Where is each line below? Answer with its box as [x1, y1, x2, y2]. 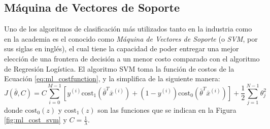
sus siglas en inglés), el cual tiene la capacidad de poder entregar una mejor [4, 43, 239, 54]
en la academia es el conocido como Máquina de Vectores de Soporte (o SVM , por [4, 33, 258, 44]
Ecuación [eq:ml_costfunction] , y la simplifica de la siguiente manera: [4, 73, 220, 84]
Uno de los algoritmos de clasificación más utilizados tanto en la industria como [4, 23, 252, 34]
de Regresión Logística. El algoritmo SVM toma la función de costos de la [4, 63, 234, 74]
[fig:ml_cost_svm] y [4, 114, 67, 125]
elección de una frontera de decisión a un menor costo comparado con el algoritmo [4, 53, 260, 63]
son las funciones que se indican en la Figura [97, 104, 237, 115]
